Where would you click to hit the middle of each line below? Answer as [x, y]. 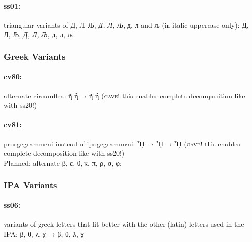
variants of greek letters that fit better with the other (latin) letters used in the [124, 224]
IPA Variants [31, 185]
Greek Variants [35, 56]
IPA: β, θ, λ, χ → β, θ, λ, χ [44, 233]
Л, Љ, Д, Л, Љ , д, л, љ [38, 34]
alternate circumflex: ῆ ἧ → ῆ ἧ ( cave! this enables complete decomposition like [125, 95]
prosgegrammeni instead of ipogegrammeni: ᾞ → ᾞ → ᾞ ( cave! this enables [122, 143]
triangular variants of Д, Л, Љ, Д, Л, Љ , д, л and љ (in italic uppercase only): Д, [126, 24]
